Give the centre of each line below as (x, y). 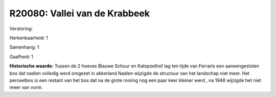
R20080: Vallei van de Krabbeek (80, 13)
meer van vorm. (26, 87)
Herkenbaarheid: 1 (29, 38)
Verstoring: (21, 29)
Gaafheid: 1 (21, 57)
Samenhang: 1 (24, 47)
